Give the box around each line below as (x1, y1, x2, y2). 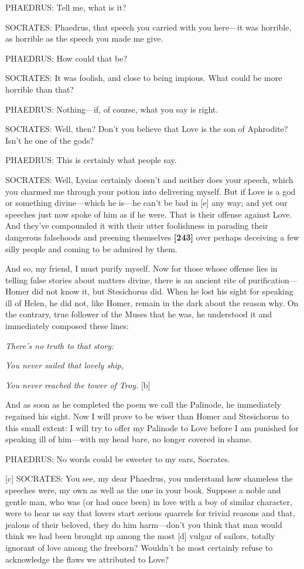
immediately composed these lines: (5, 320, 129, 332)
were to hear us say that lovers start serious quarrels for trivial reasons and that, (5, 507, 295, 519)
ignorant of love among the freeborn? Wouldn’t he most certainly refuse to (5, 541, 273, 553)
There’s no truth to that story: (5, 339, 114, 351)
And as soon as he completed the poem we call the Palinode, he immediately (5, 398, 281, 411)
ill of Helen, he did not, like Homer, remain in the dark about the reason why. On (5, 296, 299, 309)
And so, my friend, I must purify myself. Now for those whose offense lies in (5, 262, 278, 275)
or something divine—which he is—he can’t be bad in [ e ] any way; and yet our (5, 197, 288, 209)
